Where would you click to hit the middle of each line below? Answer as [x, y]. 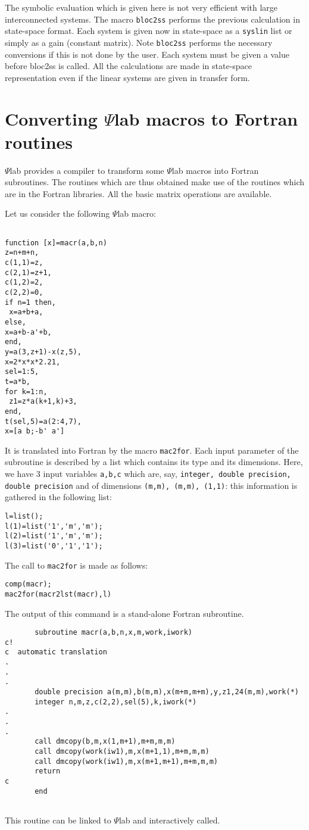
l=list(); [24, 516]
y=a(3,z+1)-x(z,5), [43, 352]
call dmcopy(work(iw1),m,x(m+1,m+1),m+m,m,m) [126, 761]
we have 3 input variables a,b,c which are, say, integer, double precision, [148, 474]
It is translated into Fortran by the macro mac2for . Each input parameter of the [152, 450]
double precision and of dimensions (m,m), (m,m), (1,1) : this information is [151, 485]
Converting [51, 118]
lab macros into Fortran [215, 170]
